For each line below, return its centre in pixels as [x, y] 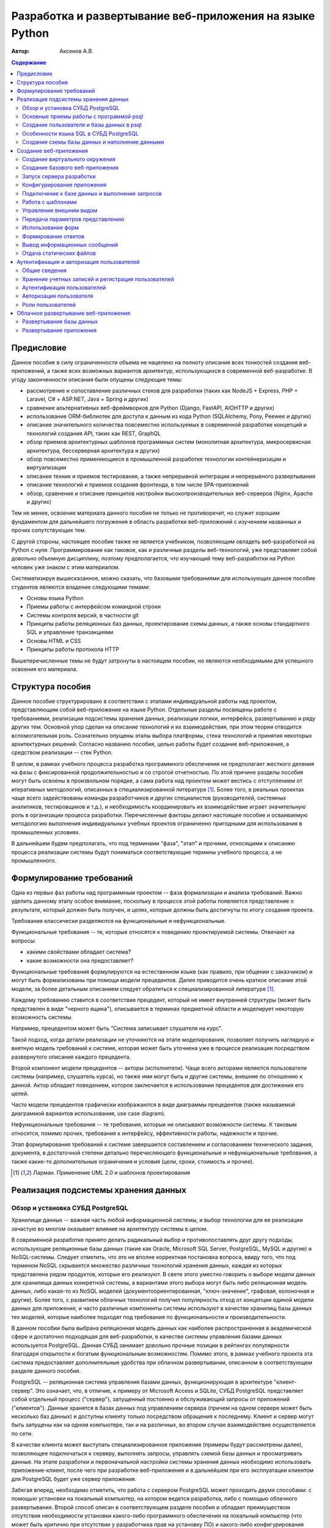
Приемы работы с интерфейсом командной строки [94, 607]
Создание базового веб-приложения [71, 167]
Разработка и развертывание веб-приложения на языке [163, 16]
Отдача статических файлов [59, 253]
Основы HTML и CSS [54, 641]
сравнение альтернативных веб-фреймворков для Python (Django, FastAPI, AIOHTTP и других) [151, 408]
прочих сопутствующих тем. [49, 530]
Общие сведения [44, 270]
